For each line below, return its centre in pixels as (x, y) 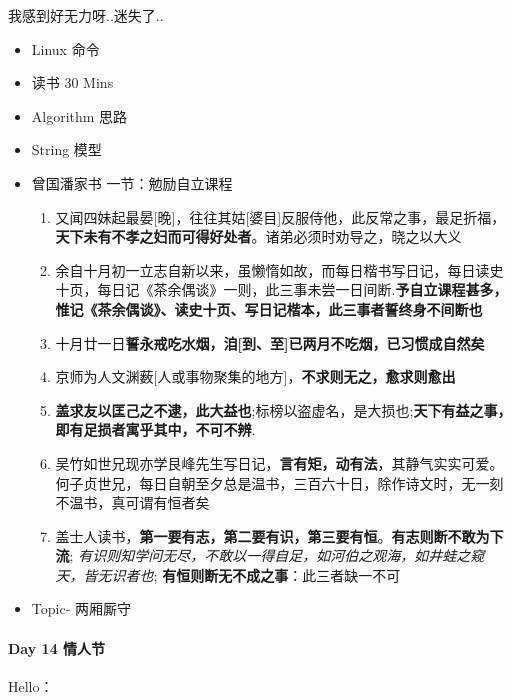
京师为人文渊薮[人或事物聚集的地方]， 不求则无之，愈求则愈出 (255, 376)
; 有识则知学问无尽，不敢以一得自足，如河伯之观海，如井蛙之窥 (277, 555)
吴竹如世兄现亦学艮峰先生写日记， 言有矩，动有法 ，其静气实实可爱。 (279, 462)
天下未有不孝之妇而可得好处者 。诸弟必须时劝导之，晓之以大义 (258, 236)
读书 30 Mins (72, 82)
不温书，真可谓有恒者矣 (132, 502)
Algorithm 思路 (79, 115)
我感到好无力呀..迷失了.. (86, 15)
